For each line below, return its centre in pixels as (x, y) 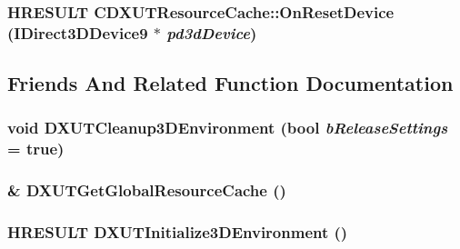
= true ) (36, 149)
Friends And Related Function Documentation (230, 83)
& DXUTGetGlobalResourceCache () (147, 190)
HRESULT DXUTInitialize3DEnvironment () (178, 232)
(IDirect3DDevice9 (78, 32)
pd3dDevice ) (212, 32)
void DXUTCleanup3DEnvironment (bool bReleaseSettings (228, 128)
